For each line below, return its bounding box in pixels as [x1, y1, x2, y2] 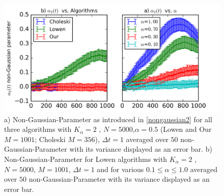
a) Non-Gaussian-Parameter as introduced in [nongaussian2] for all [4, 114, 212, 124]
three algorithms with [4, 124, 72, 134]
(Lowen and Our [160, 124, 212, 134]
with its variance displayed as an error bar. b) [69, 144, 212, 154]
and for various [97, 163, 144, 174]
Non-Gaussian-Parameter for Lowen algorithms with [4, 153, 167, 164]
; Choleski [35, 133, 66, 144]
